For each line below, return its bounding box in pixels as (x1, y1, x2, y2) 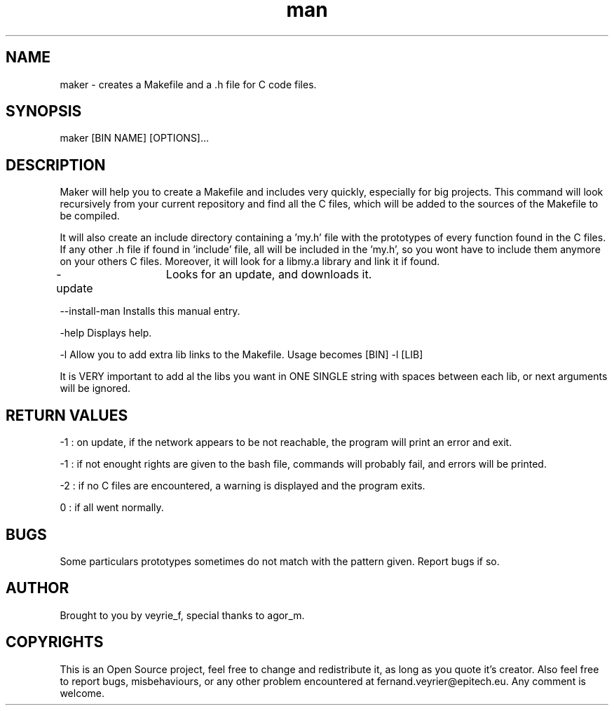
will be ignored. (60, 382, 131, 395)
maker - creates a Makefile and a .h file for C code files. (60, 78, 317, 90)
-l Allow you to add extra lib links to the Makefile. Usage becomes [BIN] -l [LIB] (60, 348, 423, 361)
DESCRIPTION (6, 156, 106, 174)
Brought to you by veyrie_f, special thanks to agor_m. (60, 609, 305, 621)
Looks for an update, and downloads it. (165, 267, 372, 282)
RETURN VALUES (6, 406, 128, 424)
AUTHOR (6, 579, 69, 597)
